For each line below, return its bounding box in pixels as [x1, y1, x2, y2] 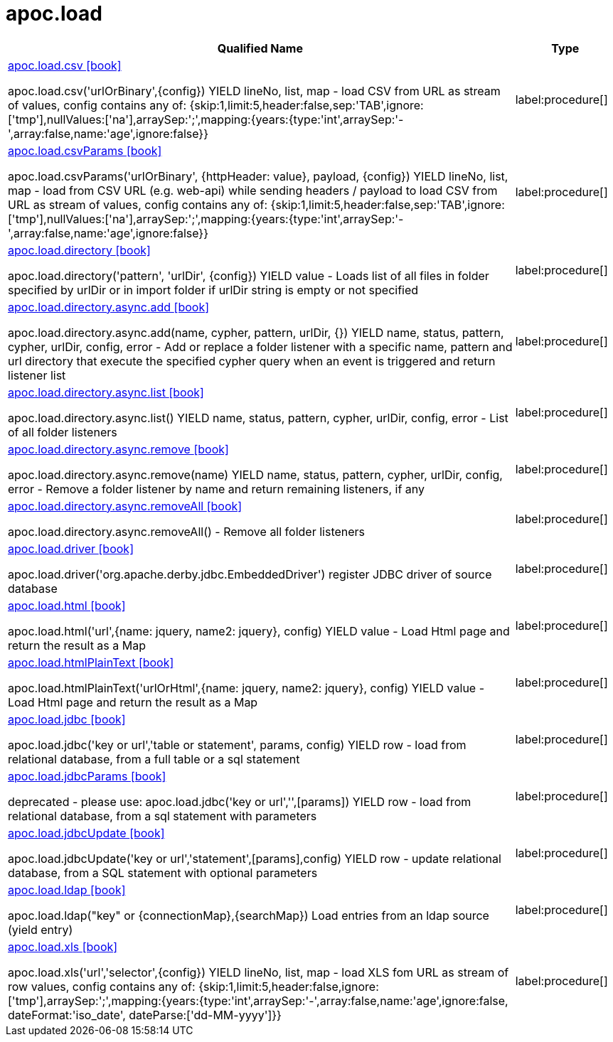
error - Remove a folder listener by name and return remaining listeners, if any [8, 481, 425, 496]
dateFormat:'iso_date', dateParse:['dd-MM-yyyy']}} [8, 1007, 282, 1022]
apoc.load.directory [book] [8, 242, 151, 257]
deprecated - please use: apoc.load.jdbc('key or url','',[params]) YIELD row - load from [8, 794, 471, 809]
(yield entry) [8, 922, 73, 937]
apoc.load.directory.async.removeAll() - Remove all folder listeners [8, 524, 366, 539]
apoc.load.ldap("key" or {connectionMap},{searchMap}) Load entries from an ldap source [8, 908, 489, 923]
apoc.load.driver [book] [8, 541, 134, 556]
